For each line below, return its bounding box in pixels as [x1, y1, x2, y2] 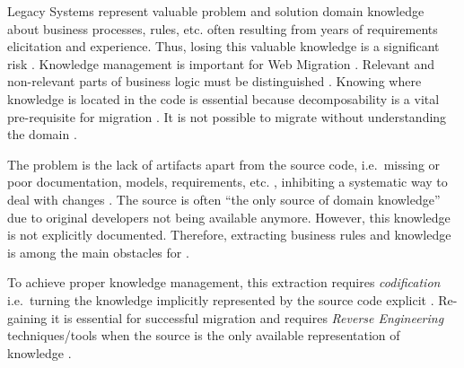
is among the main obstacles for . [7, 242, 189, 261]
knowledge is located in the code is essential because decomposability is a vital [7, 89, 440, 108]
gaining [7, 308, 48, 327]
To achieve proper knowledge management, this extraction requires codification [7, 273, 441, 292]
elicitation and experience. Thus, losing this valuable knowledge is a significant [7, 37, 440, 56]
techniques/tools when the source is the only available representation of [7, 326, 400, 345]
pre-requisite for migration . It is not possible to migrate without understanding [7, 107, 447, 126]
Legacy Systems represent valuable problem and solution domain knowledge [7, 2, 425, 20]
